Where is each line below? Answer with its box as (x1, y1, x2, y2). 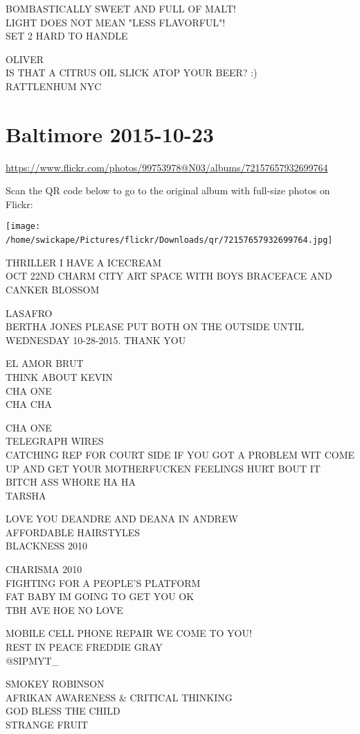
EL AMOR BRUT (6, 356, 84, 370)
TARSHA (6, 488, 46, 502)
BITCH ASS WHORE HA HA (6, 475, 136, 489)
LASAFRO (6, 305, 53, 320)
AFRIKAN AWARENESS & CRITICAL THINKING (6, 690, 233, 704)
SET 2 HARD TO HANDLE (6, 28, 128, 43)
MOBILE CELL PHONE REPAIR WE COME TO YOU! (6, 626, 252, 640)
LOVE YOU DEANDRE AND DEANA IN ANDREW (6, 511, 238, 526)
